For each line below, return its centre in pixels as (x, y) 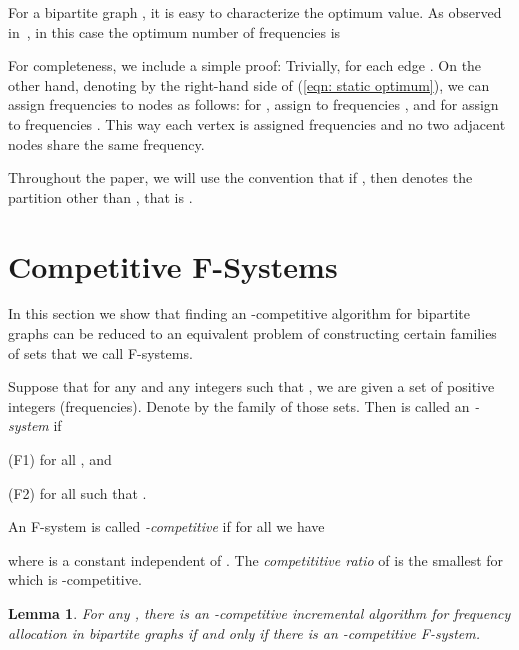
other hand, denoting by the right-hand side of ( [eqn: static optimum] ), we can (249, 84)
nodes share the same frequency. (106, 143)
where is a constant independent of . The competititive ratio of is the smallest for (256, 559)
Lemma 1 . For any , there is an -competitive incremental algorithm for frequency (259, 613)
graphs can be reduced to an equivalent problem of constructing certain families (252, 333)
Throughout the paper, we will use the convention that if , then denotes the (240, 177)
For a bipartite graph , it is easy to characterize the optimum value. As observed (255, 12)
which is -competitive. (75, 579)
